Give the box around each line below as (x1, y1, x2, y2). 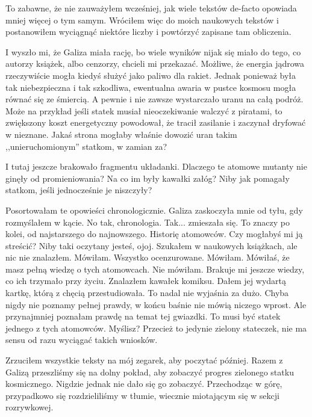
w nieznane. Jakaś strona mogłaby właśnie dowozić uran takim (5, 128, 237, 140)
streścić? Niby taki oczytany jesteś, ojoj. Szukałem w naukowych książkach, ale (5, 239, 298, 252)
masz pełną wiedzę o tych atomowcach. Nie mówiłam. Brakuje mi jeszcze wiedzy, (5, 262, 305, 275)
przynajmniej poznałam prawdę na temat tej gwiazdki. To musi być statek (5, 310, 281, 323)
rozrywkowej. (5, 401, 54, 413)
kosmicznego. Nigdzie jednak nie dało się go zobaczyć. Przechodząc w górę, (5, 377, 282, 390)
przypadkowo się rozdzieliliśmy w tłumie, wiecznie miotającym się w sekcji (5, 389, 279, 401)
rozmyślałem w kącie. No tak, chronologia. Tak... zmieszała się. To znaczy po (5, 215, 290, 228)
